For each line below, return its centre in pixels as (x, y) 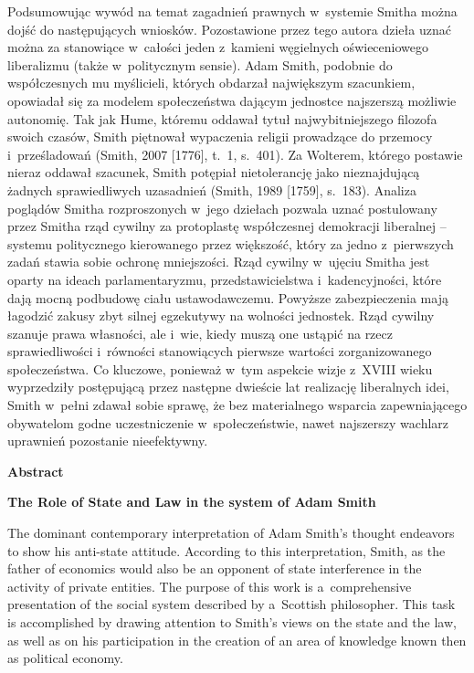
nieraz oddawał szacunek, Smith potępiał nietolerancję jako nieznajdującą (214, 172)
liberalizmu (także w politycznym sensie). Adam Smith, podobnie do (200, 64)
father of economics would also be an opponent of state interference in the (215, 568)
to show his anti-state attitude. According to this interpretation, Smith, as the (226, 550)
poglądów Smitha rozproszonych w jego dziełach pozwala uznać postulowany (222, 208)
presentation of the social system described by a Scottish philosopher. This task (232, 604)
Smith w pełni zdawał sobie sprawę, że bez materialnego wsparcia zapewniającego (237, 405)
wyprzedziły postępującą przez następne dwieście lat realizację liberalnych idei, (228, 387)
